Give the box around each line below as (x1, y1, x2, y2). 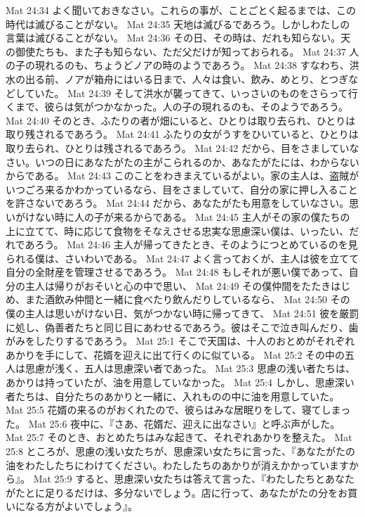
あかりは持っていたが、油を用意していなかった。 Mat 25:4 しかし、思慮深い (6, 375, 354, 390)
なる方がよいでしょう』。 (25, 499, 138, 513)
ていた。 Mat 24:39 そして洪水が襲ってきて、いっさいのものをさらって (25, 85, 348, 100)
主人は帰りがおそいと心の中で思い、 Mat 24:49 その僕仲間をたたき (25, 278, 331, 293)
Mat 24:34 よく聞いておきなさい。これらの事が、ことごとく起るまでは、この (6, 3, 356, 17)
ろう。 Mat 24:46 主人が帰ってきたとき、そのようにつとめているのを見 (34, 237, 358, 252)
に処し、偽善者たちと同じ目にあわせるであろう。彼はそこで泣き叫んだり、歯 (6, 319, 359, 334)
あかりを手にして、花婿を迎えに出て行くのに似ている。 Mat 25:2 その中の (6, 347, 345, 362)
